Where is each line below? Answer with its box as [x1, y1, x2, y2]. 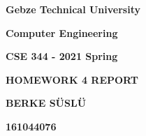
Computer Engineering [6, 25, 118, 40]
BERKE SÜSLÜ [6, 96, 87, 110]
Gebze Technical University [6, 2, 140, 16]
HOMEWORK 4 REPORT [6, 72, 139, 86]
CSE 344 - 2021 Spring [6, 49, 118, 63]
